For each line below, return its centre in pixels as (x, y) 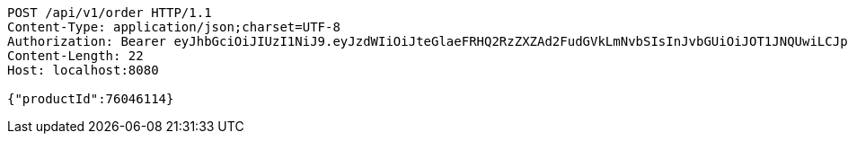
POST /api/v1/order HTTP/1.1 (110, 13)
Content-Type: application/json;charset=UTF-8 (174, 27)
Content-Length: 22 (75, 56)
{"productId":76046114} (91, 99)
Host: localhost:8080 (83, 70)
